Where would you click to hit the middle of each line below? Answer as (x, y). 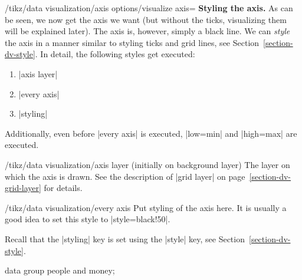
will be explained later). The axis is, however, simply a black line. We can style (147, 31)
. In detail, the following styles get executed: (115, 54)
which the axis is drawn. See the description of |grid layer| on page (125, 176)
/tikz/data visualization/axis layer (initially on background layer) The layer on (147, 164)
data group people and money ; (60, 270)
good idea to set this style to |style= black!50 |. (88, 219)
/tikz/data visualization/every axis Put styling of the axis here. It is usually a (146, 207)
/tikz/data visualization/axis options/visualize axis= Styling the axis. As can (149, 8)
